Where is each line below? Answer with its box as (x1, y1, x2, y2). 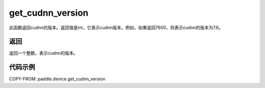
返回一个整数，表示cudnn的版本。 (9, 50, 78, 56)
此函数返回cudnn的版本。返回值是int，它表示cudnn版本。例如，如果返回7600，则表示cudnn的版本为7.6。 (9, 25, 223, 30)
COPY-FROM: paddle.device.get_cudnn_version (9, 76, 106, 82)
